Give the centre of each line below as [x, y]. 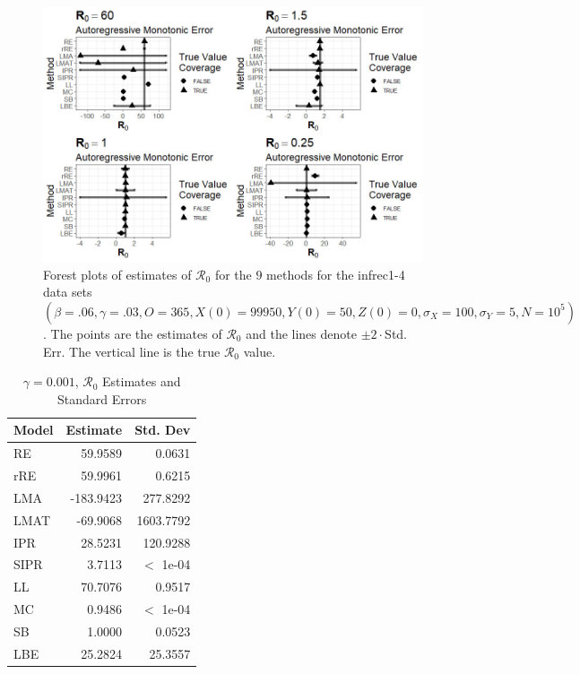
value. [260, 351]
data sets [68, 292]
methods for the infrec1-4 [336, 274]
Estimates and [142, 381]
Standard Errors [102, 398]
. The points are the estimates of [133, 333]
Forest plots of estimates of [117, 274]
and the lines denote [301, 333]
